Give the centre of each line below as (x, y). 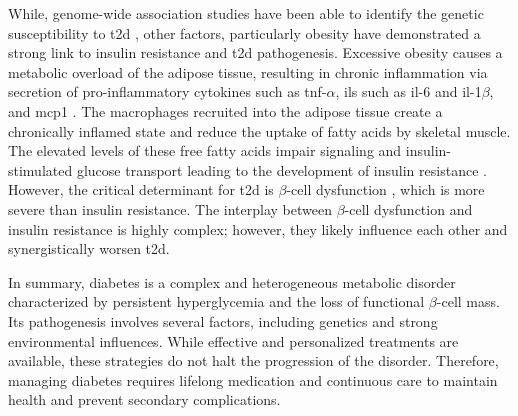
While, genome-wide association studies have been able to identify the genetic (246, 13)
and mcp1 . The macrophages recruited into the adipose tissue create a (225, 110)
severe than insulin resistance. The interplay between (170, 208)
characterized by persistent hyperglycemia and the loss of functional (216, 301)
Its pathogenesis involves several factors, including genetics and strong (223, 320)
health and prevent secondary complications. (144, 399)
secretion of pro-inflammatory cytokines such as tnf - (167, 91)
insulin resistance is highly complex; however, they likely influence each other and (258, 228)
